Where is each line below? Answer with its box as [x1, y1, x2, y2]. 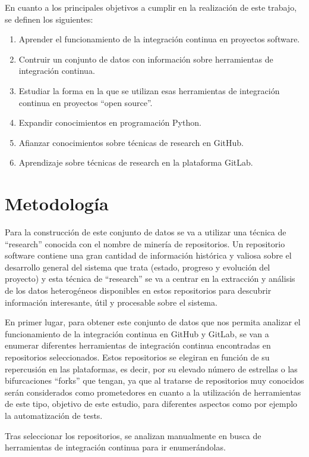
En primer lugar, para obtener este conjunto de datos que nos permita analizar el [5, 316, 301, 328]
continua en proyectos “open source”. [18, 96, 153, 108]
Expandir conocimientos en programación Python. [18, 116, 201, 129]
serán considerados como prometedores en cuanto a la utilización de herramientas [5, 386, 301, 398]
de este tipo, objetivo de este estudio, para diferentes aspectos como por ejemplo [5, 397, 298, 410]
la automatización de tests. [5, 409, 103, 421]
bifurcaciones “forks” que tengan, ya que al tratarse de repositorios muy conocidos [5, 374, 304, 387]
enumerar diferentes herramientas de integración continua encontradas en [5, 339, 271, 352]
